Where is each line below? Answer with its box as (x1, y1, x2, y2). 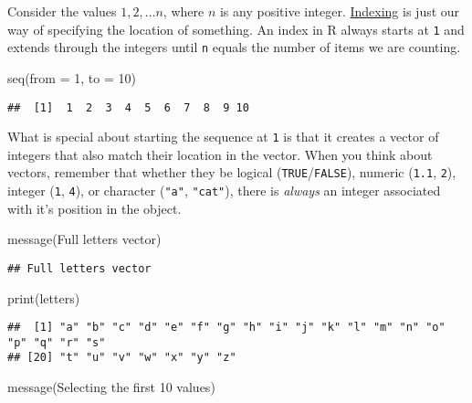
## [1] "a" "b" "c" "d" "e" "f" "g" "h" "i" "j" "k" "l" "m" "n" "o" (7, 321, 446, 334)
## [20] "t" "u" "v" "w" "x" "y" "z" (7, 351, 236, 365)
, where (163, 2, 205, 20)
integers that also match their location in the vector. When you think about (7, 144, 433, 164)
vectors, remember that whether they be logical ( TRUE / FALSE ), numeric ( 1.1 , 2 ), (7, 163, 456, 182)
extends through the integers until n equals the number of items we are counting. (7, 37, 461, 57)
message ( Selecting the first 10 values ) (7, 377, 215, 397)
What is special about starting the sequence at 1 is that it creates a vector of (7, 127, 439, 146)
